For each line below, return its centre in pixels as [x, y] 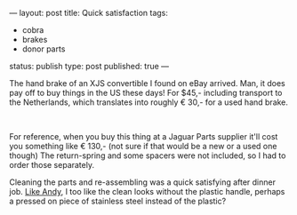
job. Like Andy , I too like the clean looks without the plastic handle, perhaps [147, 191]
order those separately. [52, 165]
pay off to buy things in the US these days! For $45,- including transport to [146, 93]
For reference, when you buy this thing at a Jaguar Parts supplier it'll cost [144, 136]
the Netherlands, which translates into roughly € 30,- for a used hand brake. [149, 102]
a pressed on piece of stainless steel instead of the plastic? [118, 201]
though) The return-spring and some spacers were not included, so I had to [148, 155]
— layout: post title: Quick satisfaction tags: [89, 13]
